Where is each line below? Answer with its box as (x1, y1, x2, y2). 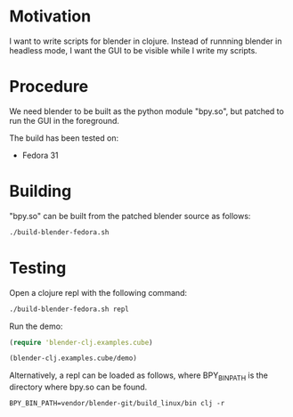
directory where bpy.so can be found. (9, 381, 148, 393)
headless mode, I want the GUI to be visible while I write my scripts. (9, 45, 258, 55)
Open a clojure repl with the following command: (9, 287, 188, 298)
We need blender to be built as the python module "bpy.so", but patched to (9, 105, 285, 117)
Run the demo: (9, 321, 63, 331)
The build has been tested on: (9, 132, 118, 143)
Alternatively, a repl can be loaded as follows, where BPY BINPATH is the (9, 370, 269, 383)
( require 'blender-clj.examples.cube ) (9, 338, 153, 347)
